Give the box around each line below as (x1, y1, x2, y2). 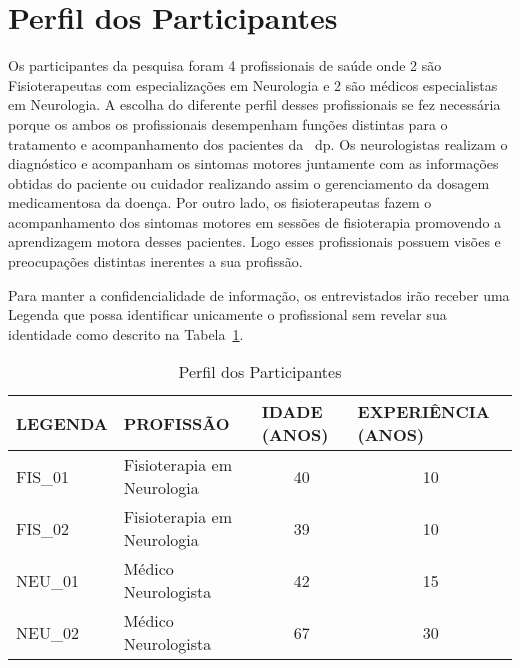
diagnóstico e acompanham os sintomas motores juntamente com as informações (8, 153, 499, 174)
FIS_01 (16, 464, 70, 488)
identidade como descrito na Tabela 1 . (8, 323, 244, 344)
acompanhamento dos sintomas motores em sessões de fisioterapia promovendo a (8, 211, 502, 232)
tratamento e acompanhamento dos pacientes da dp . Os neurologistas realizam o (8, 133, 508, 154)
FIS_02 (16, 516, 70, 540)
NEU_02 (16, 620, 79, 644)
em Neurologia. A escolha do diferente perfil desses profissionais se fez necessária (8, 94, 501, 115)
